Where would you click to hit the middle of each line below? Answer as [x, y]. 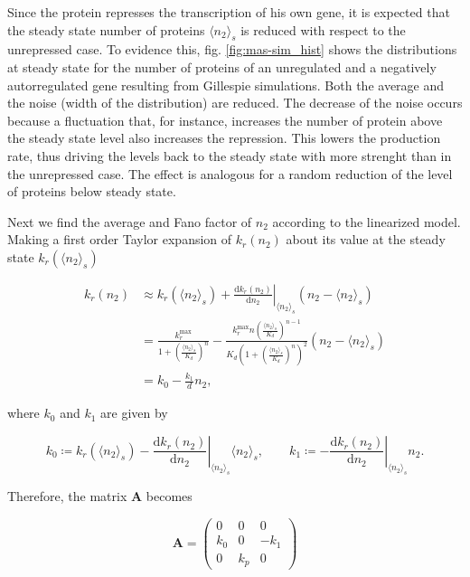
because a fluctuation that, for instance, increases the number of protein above [225, 120]
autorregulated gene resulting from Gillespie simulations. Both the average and [226, 85]
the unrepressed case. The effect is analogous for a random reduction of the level [230, 173]
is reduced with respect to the [323, 29]
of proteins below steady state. [92, 191]
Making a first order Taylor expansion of [120, 239]
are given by [134, 413]
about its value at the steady [366, 239]
